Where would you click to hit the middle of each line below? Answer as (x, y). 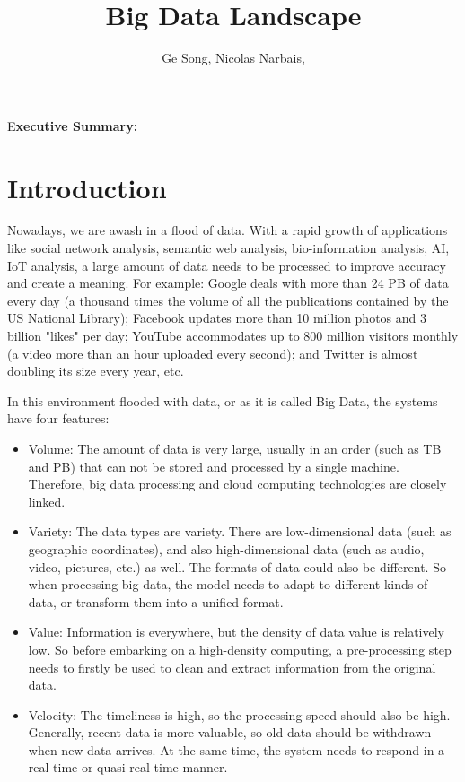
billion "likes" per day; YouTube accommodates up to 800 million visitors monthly (233, 335)
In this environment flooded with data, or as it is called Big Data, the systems (223, 400)
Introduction (87, 187)
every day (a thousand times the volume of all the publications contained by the (228, 300)
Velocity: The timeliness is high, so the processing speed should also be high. (239, 714)
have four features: (58, 418)
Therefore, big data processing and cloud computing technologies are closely (237, 484)
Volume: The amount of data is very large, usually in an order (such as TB (235, 448)
